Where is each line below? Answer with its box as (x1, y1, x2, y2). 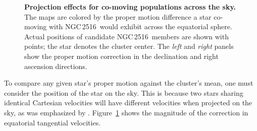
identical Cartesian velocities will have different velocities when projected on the (4, 97, 252, 108)
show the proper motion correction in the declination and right (24, 50, 219, 61)
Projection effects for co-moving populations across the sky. (24, 2, 236, 12)
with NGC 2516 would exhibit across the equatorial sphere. (48, 21, 232, 32)
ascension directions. (24, 60, 87, 71)
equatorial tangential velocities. (4, 117, 101, 127)
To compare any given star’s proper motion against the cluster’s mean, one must (4, 78, 253, 88)
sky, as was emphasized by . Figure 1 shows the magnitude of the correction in (4, 107, 248, 117)
